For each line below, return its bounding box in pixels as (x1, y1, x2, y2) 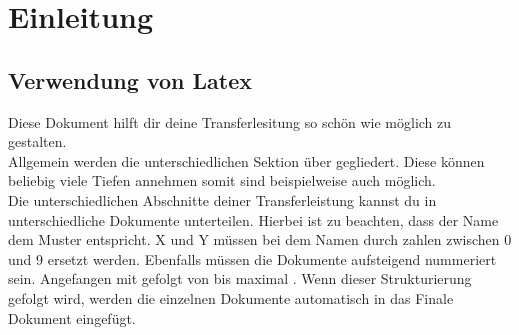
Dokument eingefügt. (8, 307, 136, 328)
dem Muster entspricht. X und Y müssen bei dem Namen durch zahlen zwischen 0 (8, 229, 512, 250)
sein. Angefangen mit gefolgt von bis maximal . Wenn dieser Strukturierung (8, 268, 472, 289)
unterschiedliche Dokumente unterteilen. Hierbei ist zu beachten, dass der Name (8, 209, 499, 230)
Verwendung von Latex (8, 64, 252, 95)
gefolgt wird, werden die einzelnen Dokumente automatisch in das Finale (8, 287, 454, 308)
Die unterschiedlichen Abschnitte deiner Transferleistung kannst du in (8, 189, 437, 210)
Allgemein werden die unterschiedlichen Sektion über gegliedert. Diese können (8, 150, 485, 171)
